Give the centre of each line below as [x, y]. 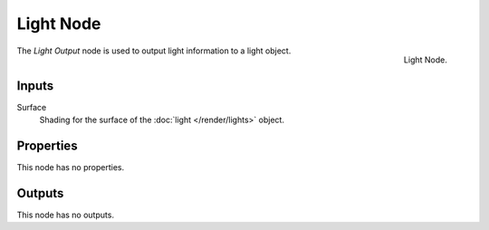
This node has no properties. [71, 167]
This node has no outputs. [66, 215]
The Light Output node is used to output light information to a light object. [154, 51]
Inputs [35, 86]
